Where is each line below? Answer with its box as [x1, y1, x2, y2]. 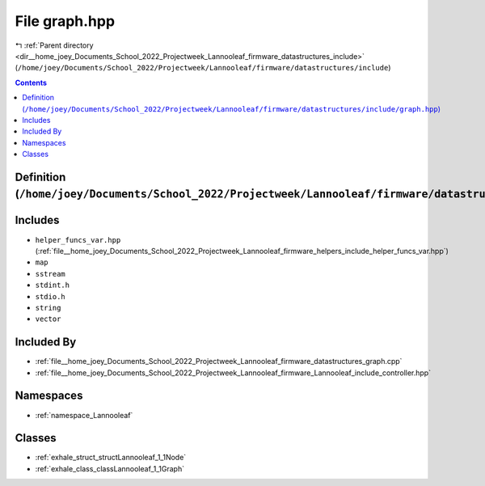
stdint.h [35, 281, 70, 290]
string [35, 303, 61, 312]
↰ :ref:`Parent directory [15, 40, 94, 50]
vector [35, 315, 61, 323]
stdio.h [35, 292, 66, 301]
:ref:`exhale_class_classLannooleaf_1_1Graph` [35, 463, 185, 473]
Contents [15, 78, 48, 87]
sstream [35, 269, 66, 278]
